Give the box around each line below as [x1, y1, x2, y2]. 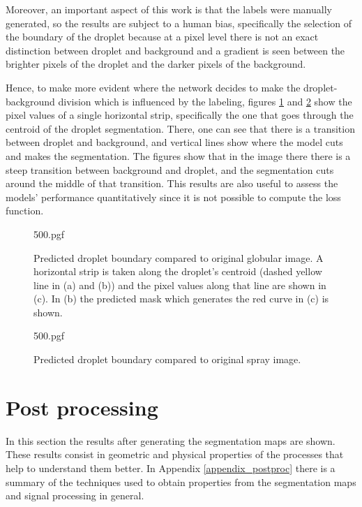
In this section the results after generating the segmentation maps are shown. [6, 433, 335, 448]
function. [6, 203, 44, 218]
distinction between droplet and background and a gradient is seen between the [6, 43, 345, 57]
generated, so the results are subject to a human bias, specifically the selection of [6, 15, 352, 30]
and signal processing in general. [6, 488, 144, 503]
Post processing [6, 392, 158, 421]
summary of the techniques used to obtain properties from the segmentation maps [6, 474, 356, 489]
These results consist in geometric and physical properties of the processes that [6, 447, 344, 462]
